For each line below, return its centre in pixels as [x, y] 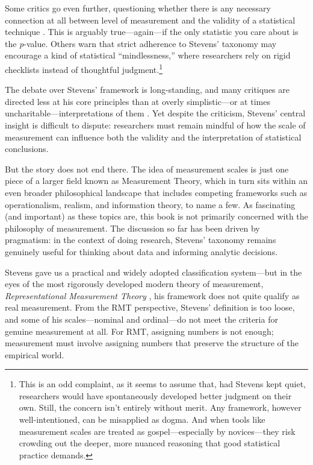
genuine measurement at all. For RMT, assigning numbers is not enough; [139, 331]
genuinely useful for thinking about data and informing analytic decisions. [141, 251]
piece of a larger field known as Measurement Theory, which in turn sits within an [156, 181]
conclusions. [27, 149]
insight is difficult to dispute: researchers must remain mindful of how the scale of [155, 125]
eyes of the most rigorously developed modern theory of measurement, [134, 284]
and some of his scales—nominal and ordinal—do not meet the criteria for [141, 319]
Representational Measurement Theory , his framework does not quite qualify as [152, 295]
